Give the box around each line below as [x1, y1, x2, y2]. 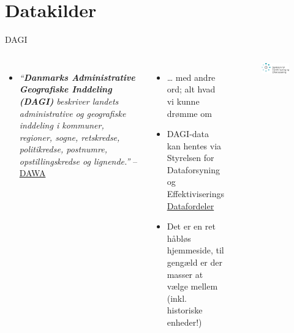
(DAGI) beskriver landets [19, 94, 119, 107]
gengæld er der [167, 256, 223, 269]
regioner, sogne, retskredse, [19, 130, 120, 143]
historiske [167, 304, 203, 316]
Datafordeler [167, 199, 214, 212]
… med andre [167, 70, 216, 83]
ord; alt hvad [167, 83, 216, 95]
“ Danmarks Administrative [19, 70, 135, 83]
